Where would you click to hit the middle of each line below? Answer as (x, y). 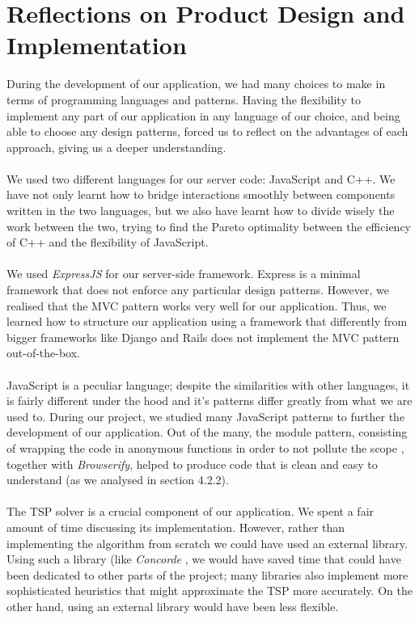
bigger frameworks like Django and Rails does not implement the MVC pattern (203, 337)
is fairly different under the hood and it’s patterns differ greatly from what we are (209, 401)
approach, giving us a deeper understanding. (116, 147)
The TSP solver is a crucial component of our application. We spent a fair (190, 511)
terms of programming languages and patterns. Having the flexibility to (184, 99)
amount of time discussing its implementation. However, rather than (176, 527)
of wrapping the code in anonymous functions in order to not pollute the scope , (205, 447)
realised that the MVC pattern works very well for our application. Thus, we (197, 305)
